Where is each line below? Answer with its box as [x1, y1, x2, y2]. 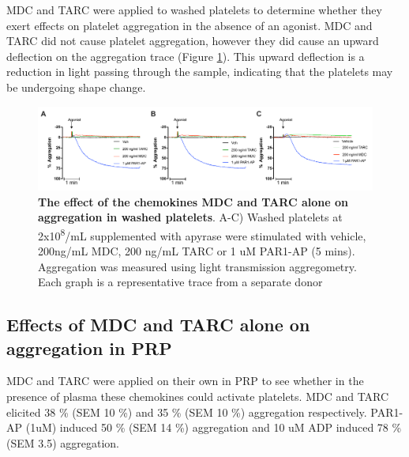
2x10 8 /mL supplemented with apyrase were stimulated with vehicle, [38, 225, 366, 244]
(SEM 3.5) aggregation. [6, 434, 119, 451]
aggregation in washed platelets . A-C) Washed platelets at [38, 209, 343, 225]
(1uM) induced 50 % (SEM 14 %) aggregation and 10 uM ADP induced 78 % [25, 419, 402, 436]
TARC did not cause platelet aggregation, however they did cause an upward [6, 32, 379, 49]
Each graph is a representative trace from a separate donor [38, 274, 323, 290]
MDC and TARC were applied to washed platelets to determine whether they [6, 2, 382, 17]
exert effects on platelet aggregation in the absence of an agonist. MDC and [6, 17, 373, 33]
